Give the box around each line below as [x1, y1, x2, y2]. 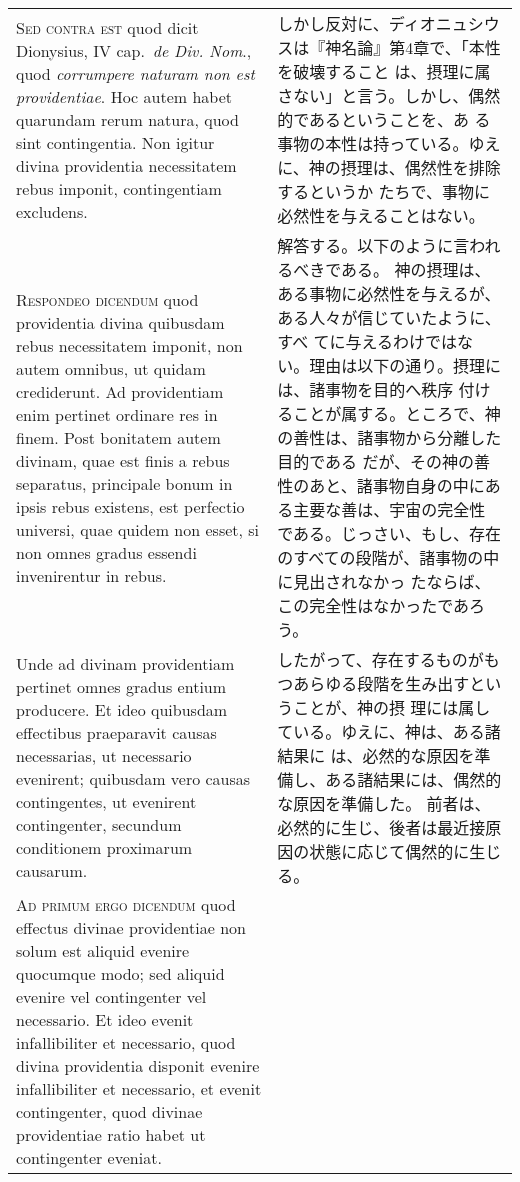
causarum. [16, 859, 88, 882]
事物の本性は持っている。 [277, 132, 469, 155]
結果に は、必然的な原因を [277, 744, 475, 767]
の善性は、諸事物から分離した [277, 426, 502, 449]
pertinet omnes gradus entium [16, 675, 227, 698]
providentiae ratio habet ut [16, 1123, 206, 1146]
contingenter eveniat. [16, 1146, 162, 1169]
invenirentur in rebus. [16, 563, 167, 587]
